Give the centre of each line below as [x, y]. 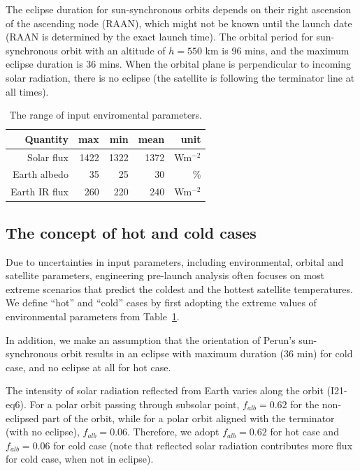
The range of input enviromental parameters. [106, 115]
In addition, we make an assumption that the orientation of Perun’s [151, 339]
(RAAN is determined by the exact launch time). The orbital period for [159, 37]
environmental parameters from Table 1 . [93, 316]
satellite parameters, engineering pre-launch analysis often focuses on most [165, 275]
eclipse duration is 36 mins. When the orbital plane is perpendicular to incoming [179, 64]
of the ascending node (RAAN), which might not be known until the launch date [179, 23]
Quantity [46, 139]
